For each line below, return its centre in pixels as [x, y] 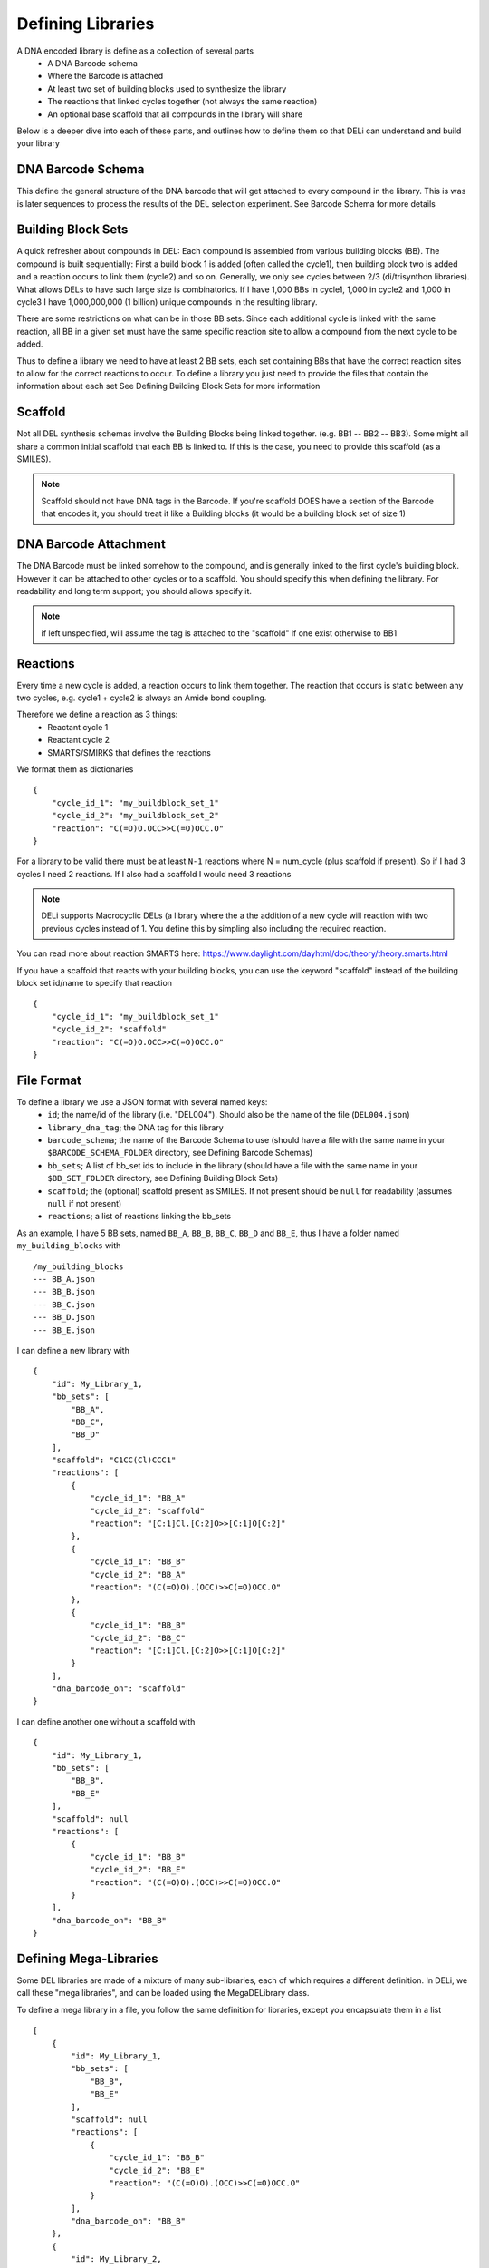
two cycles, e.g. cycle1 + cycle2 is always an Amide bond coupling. [142, 698]
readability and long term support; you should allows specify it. [134, 591]
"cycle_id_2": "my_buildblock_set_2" [135, 816]
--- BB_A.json [64, 1279]
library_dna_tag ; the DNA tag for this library [135, 1127]
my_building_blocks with [69, 1246]
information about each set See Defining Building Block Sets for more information [168, 386]
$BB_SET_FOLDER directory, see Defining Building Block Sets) [163, 1178]
